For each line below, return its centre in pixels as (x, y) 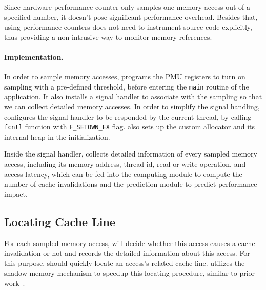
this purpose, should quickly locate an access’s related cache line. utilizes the (125, 263)
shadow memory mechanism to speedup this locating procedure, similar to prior (130, 273)
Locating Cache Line (60, 221)
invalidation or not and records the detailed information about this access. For (127, 253)
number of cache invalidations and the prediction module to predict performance (131, 184)
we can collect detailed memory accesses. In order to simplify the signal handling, (132, 107)
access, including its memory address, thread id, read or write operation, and (125, 164)
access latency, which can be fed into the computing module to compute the (123, 174)
